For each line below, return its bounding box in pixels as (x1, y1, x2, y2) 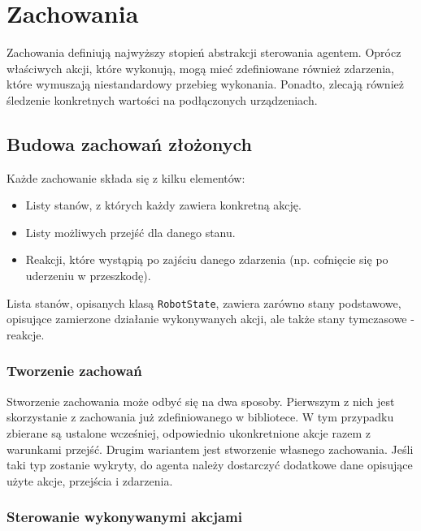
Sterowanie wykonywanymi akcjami (7, 507, 242, 527)
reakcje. (7, 326, 45, 343)
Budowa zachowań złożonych (7, 131, 253, 156)
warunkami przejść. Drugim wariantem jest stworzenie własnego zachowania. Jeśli (7, 440, 414, 457)
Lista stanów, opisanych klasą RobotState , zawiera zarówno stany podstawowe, (7, 294, 401, 311)
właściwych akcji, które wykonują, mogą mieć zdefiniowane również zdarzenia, (7, 59, 394, 76)
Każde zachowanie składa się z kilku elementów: (7, 169, 245, 186)
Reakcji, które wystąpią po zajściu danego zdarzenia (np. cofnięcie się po (25, 251, 388, 268)
